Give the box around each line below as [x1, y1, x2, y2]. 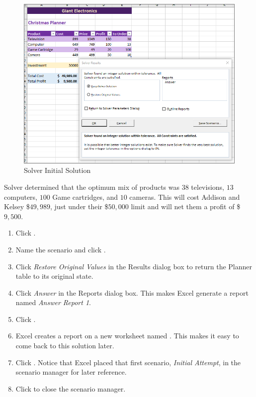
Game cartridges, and [52, 191, 118, 202]
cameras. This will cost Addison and [129, 191, 240, 202]
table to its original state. [15, 271, 93, 281]
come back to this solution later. [15, 340, 114, 351]
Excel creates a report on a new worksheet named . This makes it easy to [15, 330, 239, 341]
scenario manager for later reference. [15, 367, 127, 377]
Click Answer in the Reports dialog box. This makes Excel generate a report [15, 287, 249, 298]
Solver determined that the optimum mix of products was [4, 181, 179, 192]
